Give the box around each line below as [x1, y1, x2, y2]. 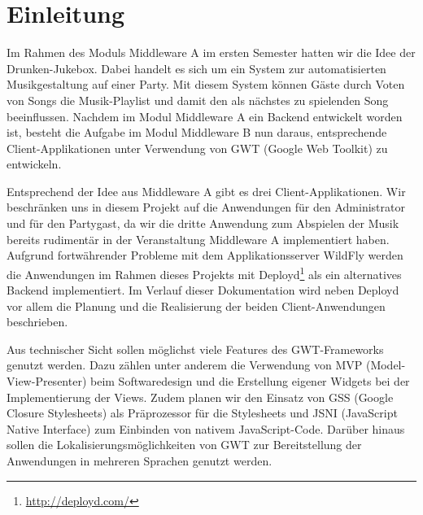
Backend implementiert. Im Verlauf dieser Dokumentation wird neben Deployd [7, 282, 399, 299]
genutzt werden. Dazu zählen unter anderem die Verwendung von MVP [7, 356, 363, 373]
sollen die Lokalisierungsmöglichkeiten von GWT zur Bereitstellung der [7, 436, 362, 453]
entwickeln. [7, 155, 62, 172]
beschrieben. [7, 313, 68, 330]
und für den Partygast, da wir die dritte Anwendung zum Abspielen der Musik [7, 215, 399, 232]
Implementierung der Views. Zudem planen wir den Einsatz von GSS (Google [7, 388, 394, 405]
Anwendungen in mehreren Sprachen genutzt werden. [7, 452, 273, 469]
